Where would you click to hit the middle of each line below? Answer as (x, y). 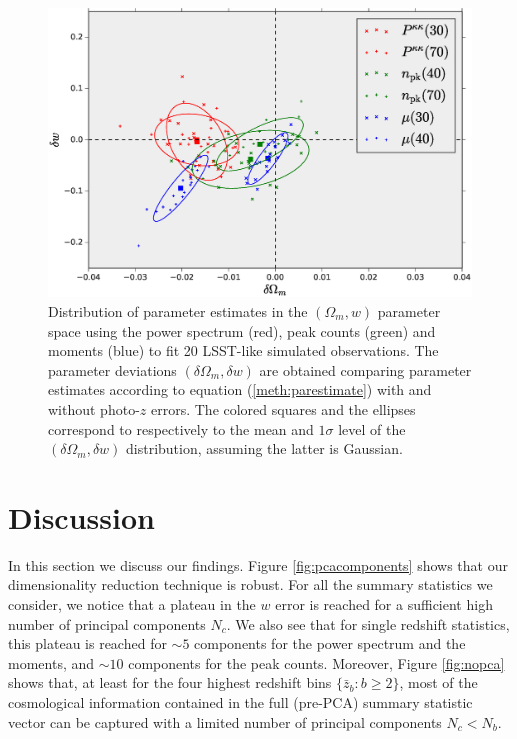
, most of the (438, 682)
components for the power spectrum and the (330, 643)
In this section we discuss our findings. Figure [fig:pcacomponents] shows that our (258, 564)
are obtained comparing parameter (365, 369)
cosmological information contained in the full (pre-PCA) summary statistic (240, 702)
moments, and (51, 662)
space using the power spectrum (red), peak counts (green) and (242, 330)
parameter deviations (112, 369)
